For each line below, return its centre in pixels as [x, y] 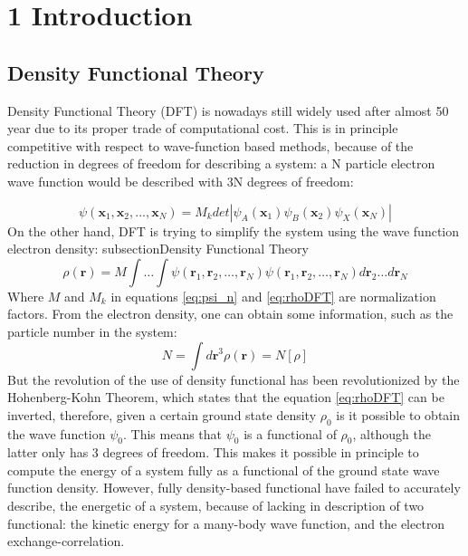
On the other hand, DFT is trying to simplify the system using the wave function [234, 230]
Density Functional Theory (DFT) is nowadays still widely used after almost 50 [228, 110]
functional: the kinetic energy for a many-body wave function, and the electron [226, 523]
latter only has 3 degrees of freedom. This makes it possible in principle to [213, 452]
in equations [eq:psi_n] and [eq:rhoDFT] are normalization [273, 296]
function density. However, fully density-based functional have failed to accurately [234, 488]
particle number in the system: [92, 331]
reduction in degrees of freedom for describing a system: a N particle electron [221, 163]
